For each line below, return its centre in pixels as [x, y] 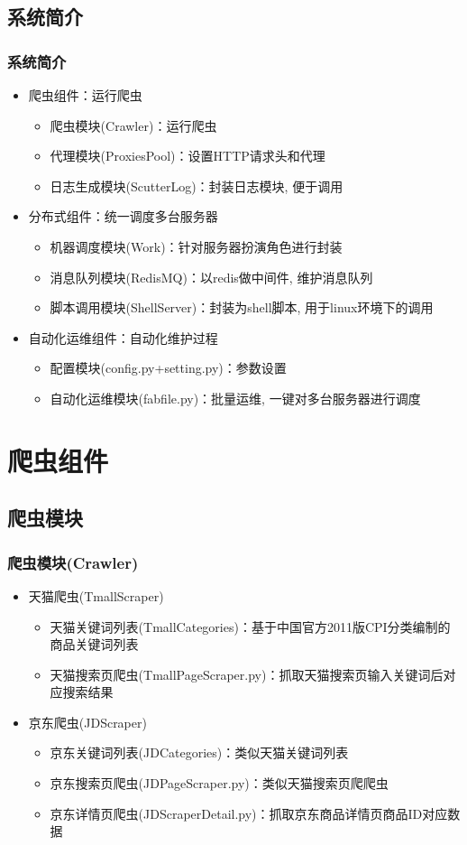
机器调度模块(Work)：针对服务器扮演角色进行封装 [196, 246]
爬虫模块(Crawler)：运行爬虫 [133, 125]
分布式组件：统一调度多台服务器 [123, 216]
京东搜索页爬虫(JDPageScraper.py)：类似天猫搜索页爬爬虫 [219, 783]
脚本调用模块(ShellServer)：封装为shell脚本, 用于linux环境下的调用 [242, 307]
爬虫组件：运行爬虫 [85, 95]
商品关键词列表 [94, 644]
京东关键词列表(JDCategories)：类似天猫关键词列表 [199, 752]
